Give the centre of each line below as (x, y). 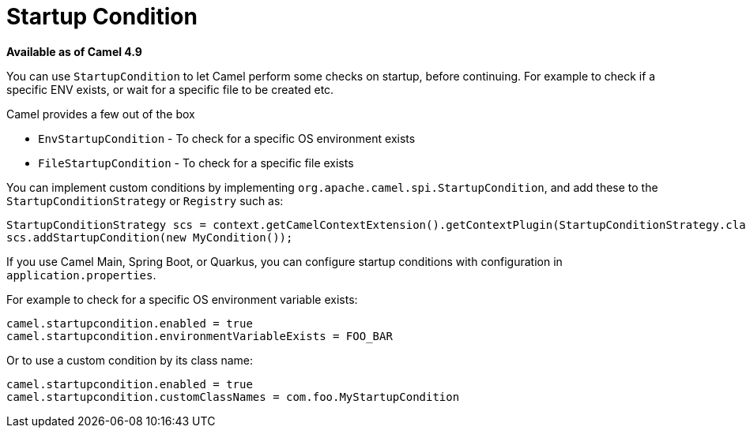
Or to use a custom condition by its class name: (130, 360)
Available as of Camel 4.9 (74, 51)
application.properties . (81, 275)
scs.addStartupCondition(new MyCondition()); (150, 237)
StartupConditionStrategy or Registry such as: (145, 200)
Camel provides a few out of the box (101, 114)
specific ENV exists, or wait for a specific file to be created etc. (170, 89)
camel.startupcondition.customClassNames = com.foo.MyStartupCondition (233, 397)
